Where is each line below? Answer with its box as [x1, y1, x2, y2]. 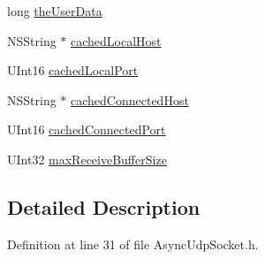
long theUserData [7, 2, 102, 19]
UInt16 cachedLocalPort [7, 61, 139, 80]
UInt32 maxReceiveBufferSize [7, 149, 167, 168]
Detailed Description [7, 193, 201, 220]
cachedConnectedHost [71, 90, 189, 109]
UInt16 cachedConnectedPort [7, 120, 166, 139]
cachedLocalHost [71, 31, 162, 50]
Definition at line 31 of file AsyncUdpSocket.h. [7, 234, 259, 253]
